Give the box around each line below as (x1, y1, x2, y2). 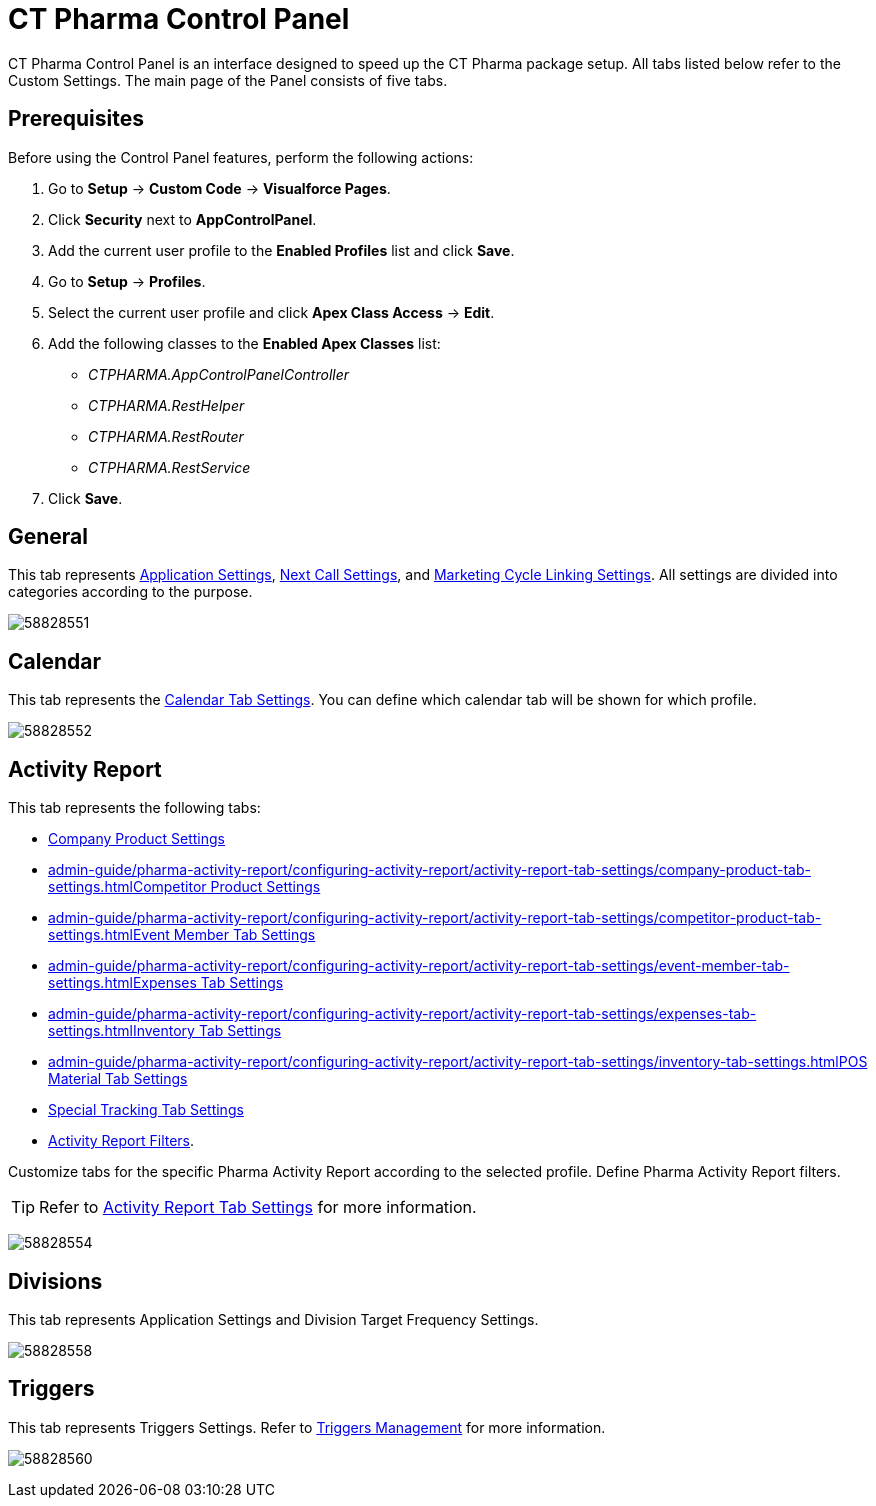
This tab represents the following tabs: (8, 799, 261, 817)
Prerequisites (8, 106, 144, 132)
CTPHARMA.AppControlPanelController (88, 365, 350, 383)
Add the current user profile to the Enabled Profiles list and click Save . (48, 241, 515, 259)
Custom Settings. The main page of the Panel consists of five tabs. (8, 71, 448, 89)
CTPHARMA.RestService (88, 458, 251, 476)
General (8, 524, 89, 550)
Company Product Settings (48, 830, 226, 848)
